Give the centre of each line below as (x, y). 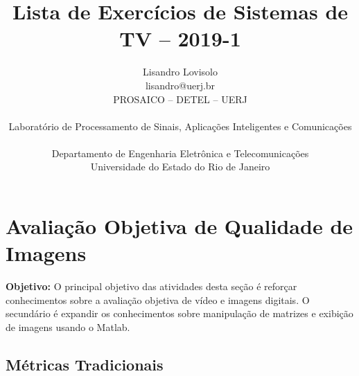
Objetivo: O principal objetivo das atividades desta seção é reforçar (151, 286)
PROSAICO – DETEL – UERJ (180, 99)
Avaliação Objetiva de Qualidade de (179, 226)
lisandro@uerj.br (180, 85)
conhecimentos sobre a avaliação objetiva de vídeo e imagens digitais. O (158, 299)
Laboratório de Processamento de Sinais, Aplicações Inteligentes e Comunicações (180, 126)
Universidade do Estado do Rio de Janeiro (180, 167)
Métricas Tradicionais (85, 364)
